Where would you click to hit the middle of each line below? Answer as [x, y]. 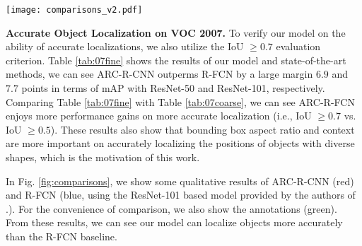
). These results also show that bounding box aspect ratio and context [203, 129]
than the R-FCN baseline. [62, 236]
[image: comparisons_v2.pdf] [74, 10]
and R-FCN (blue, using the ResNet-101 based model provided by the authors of [181, 195]
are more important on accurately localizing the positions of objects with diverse [180, 143]
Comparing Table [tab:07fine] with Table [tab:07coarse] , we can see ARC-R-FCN [180, 101]
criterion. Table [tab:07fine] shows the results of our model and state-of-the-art [176, 60]
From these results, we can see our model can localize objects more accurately [174, 222]
